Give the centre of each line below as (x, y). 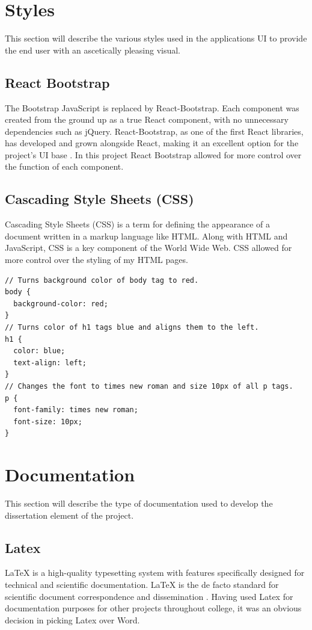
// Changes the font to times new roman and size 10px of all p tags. (149, 386)
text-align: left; (50, 363)
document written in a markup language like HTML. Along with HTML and (146, 236)
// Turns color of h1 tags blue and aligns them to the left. (132, 328)
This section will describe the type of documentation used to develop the (139, 503)
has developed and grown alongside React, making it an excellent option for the (152, 143)
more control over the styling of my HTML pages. (96, 260)
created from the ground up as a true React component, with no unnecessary (147, 119)
